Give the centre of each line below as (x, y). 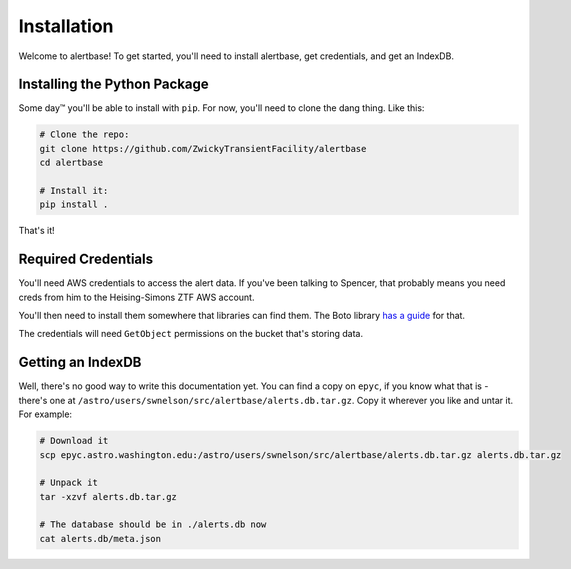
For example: (45, 414)
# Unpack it (69, 483)
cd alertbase (71, 163)
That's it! (36, 231)
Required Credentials (86, 259)
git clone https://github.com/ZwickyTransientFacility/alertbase (203, 148)
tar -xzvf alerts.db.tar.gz (108, 496)
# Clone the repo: (84, 134)
